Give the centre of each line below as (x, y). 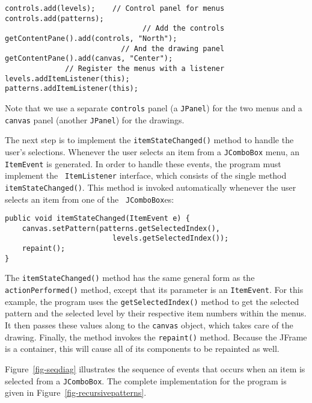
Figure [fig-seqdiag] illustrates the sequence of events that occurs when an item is (155, 368)
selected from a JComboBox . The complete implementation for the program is (146, 380)
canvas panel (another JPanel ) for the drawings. (95, 119)
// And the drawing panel (173, 48)
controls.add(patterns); (54, 18)
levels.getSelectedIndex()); (170, 238)
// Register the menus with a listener (145, 68)
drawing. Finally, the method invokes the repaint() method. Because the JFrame (156, 337)
